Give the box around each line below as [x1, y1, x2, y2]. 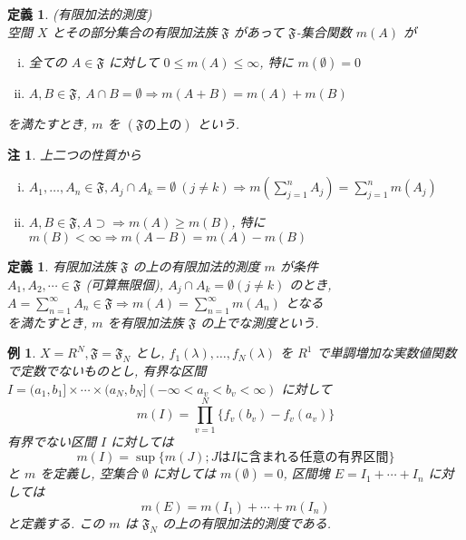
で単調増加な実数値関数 [316, 343, 457, 362]
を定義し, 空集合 [40, 464, 138, 483]
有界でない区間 [7, 431, 96, 450]
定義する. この [19, 513, 105, 532]
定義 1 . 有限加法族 [7, 256, 116, 275]
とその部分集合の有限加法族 [52, 22, 218, 41]
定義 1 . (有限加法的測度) [7, 5, 152, 23]
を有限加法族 [107, 312, 184, 331]
